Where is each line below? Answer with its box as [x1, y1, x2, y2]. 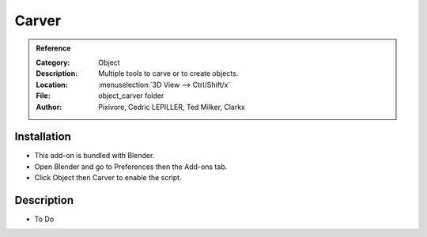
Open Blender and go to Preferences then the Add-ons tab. [34, 162, 228, 171]
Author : [36, 102, 62, 111]
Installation [14, 130, 71, 144]
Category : [36, 58, 70, 67]
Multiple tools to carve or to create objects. [98, 69, 239, 78]
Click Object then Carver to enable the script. [34, 173, 182, 182]
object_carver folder [98, 91, 164, 100]
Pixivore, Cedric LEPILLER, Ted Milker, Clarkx [98, 102, 245, 111]
